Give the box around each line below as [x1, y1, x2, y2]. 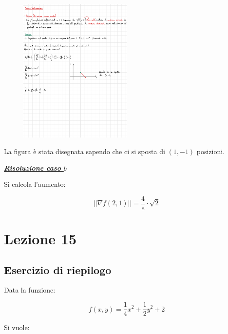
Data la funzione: [4, 285, 56, 295]
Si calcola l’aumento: [4, 179, 66, 189]
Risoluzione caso [4, 162, 61, 173]
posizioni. [196, 146, 225, 157]
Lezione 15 [4, 229, 77, 249]
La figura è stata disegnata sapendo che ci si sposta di [4, 146, 165, 157]
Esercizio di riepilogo [4, 262, 112, 277]
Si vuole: [4, 322, 30, 333]
